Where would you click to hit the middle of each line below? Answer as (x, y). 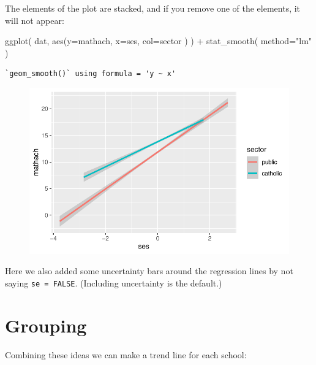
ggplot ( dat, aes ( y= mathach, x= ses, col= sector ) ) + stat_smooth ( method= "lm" (159, 41)
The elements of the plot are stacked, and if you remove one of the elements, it (153, 8)
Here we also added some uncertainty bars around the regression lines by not (149, 271)
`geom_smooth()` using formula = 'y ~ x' (91, 74)
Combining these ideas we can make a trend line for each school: (126, 354)
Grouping (46, 325)
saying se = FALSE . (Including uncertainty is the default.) (114, 282)
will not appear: (35, 20)
